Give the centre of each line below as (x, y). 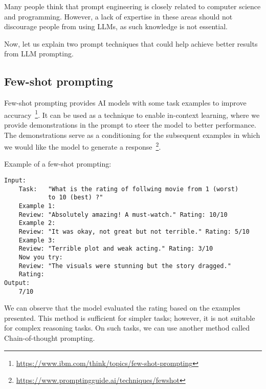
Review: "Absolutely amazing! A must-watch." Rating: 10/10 (123, 214)
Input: (15, 181)
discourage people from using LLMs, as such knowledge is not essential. (116, 26)
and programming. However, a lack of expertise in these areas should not (118, 16)
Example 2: (37, 223)
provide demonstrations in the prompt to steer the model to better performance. (130, 125)
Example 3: (37, 240)
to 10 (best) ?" (75, 198)
